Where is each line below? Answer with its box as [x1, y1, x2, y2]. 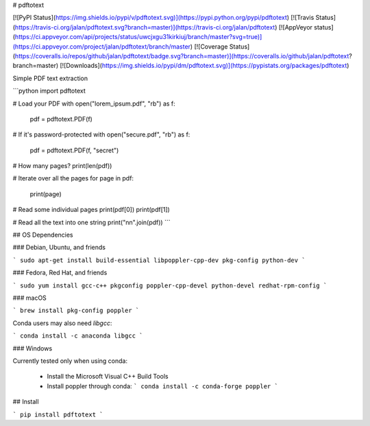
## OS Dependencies [12, 230, 73, 239]
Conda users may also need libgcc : [12, 319, 112, 327]
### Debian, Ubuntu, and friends [12, 244, 106, 252]
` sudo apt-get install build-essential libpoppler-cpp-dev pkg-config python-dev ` [12, 256, 306, 264]
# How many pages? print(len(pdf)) [12, 162, 112, 170]
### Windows [12, 344, 53, 353]
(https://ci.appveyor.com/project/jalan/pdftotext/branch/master [12, 42, 191, 51]
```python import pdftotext [12, 86, 86, 95]
